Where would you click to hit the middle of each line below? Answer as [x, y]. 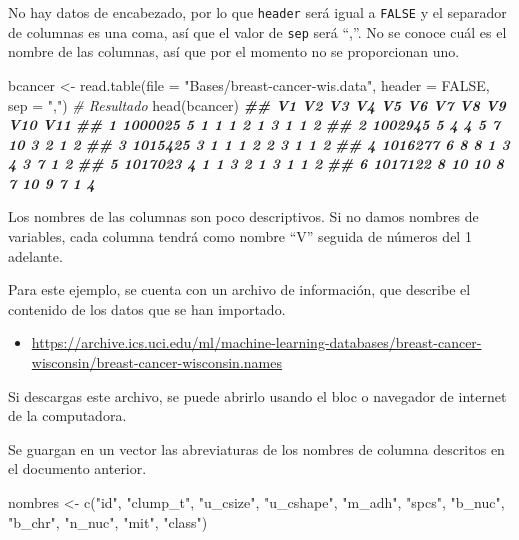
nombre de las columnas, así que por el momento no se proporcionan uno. [234, 51]
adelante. [35, 255]
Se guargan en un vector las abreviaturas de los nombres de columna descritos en [256, 448]
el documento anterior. [77, 468]
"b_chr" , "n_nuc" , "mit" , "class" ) [108, 521]
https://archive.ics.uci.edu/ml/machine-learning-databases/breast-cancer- [256, 342]
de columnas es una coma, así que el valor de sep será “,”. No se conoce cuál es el [257, 31]
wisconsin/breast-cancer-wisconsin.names [156, 362]
